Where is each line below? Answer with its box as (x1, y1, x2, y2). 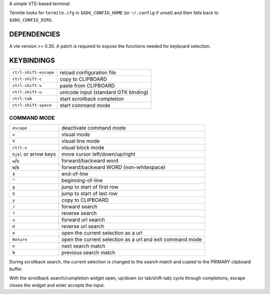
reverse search (61, 210, 97, 217)
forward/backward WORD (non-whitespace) (61, 164, 165, 171)
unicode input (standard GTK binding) (59, 88, 148, 95)
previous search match (61, 249, 115, 256)
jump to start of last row (61, 190, 117, 197)
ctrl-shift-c (12, 76, 42, 82)
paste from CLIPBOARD (59, 82, 115, 89)
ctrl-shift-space (12, 102, 52, 108)
